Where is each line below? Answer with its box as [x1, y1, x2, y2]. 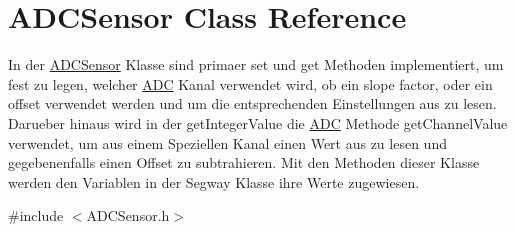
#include [8, 205, 64, 226]
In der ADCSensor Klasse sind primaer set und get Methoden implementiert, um [8, 54, 504, 75]
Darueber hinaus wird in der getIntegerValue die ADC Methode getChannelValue [8, 112, 508, 133]
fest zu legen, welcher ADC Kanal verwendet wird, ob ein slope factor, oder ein [8, 73, 493, 94]
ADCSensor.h [86, 205, 170, 226]
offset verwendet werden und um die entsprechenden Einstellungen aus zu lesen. [8, 93, 497, 114]
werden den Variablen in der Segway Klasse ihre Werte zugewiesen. [8, 171, 420, 192]
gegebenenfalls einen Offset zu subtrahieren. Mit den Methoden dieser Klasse [8, 152, 480, 173]
